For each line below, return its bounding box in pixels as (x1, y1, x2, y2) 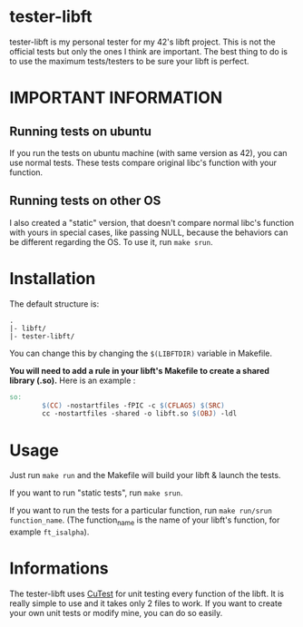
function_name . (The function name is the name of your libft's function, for (9, 514, 280, 528)
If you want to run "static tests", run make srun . (9, 487, 183, 498)
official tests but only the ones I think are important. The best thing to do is (9, 45, 288, 56)
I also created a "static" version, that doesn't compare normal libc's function (9, 217, 295, 228)
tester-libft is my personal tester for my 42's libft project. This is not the (9, 36, 276, 47)
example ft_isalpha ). (9, 526, 90, 537)
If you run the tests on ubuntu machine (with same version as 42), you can (9, 147, 288, 158)
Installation (9, 268, 96, 289)
